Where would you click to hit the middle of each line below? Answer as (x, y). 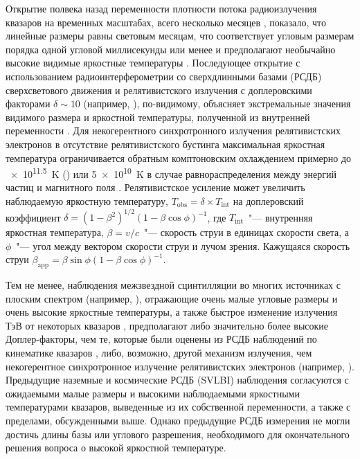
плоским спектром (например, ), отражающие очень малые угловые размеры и (172, 298)
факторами (28, 103)
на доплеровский (268, 200)
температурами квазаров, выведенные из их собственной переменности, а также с (178, 407)
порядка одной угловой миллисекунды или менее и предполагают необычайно (171, 49)
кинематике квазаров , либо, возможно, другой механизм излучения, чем (159, 353)
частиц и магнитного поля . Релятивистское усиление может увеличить (155, 187)
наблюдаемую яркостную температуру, (87, 200)
